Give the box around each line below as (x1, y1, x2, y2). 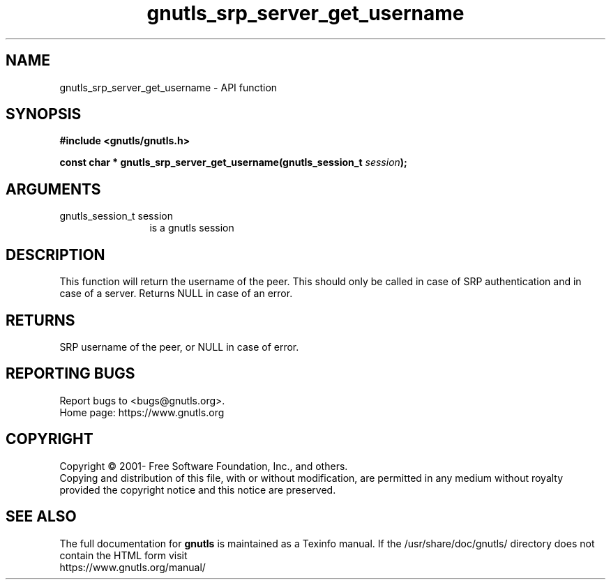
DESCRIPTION (6, 245, 105, 264)
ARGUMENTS (6, 180, 101, 198)
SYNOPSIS (6, 105, 82, 123)
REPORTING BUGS (6, 365, 135, 383)
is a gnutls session (149, 222, 234, 234)
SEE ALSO (6, 508, 77, 526)
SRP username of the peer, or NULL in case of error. (59, 340, 299, 353)
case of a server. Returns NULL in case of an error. (59, 287, 293, 300)
